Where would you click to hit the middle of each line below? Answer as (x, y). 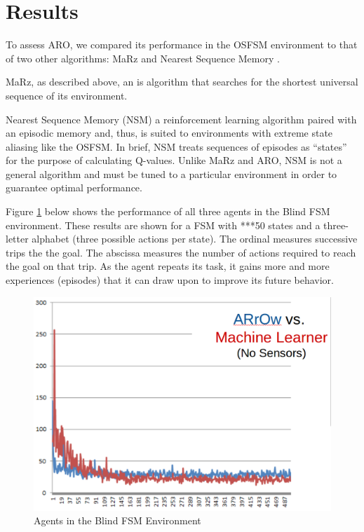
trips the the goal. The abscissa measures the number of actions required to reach (181, 252)
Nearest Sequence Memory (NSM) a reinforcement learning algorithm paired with (181, 119)
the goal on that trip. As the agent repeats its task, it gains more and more (168, 266)
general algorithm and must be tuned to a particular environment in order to (171, 173)
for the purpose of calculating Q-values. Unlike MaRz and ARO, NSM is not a (174, 160)
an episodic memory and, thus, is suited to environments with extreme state (169, 133)
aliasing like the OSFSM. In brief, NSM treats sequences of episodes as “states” (176, 146)
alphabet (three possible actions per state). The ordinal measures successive (195, 239)
